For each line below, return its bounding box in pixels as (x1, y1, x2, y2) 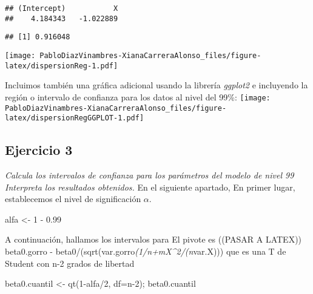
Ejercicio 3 (5, 140, 73, 159)
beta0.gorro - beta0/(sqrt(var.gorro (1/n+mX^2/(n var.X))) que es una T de (5, 245, 286, 258)
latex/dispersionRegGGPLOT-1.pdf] (5, 114, 144, 123)
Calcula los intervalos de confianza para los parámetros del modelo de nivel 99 (5, 169, 294, 181)
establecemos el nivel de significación (5, 192, 141, 205)
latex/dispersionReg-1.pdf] (5, 61, 118, 70)
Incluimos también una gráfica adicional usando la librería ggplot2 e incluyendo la (5, 79, 308, 91)
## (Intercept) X (5, 4, 118, 13)
